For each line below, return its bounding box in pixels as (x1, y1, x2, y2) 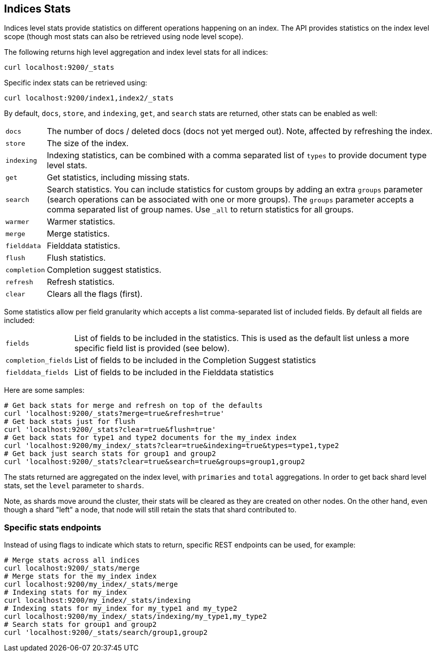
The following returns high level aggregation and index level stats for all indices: (4, 48, 268, 57)
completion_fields (6, 356, 73, 364)
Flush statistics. (47, 253, 106, 263)
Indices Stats (4, 3, 71, 15)
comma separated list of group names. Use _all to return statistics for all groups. (47, 204, 354, 215)
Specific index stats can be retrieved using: (4, 78, 147, 87)
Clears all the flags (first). (47, 289, 143, 299)
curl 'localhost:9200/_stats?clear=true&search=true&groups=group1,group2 (4, 458, 305, 466)
